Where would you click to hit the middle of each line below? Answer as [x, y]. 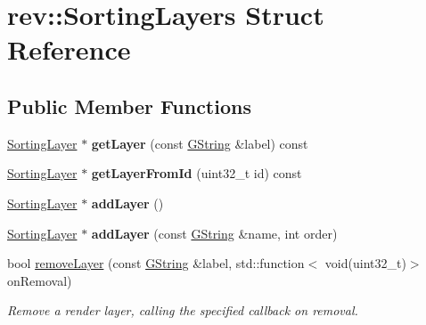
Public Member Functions [129, 106]
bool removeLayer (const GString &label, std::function [156, 263]
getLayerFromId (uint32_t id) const [197, 173]
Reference [69, 49]
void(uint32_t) [365, 263]
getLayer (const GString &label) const [200, 143]
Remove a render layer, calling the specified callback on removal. [183, 310]
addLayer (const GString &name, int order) [214, 233]
